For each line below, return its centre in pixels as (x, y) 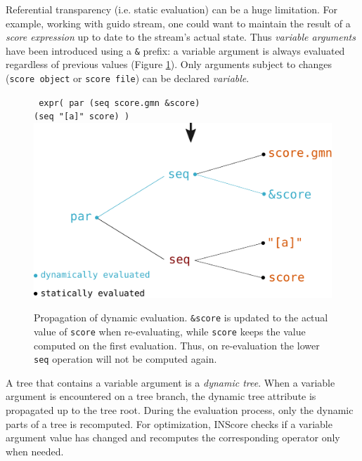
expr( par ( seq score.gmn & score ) (119, 103)
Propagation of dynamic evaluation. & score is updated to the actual (181, 318)
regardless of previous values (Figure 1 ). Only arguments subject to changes (169, 64)
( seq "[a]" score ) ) (82, 117)
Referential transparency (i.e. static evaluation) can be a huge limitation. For (172, 9)
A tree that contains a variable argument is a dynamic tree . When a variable (170, 382)
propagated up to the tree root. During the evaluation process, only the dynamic (180, 410)
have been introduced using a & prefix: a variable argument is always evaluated (175, 50)
